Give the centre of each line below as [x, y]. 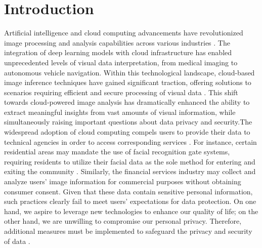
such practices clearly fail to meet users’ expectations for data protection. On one [130, 201]
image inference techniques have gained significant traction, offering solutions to [128, 82]
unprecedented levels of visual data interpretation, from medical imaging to [121, 62]
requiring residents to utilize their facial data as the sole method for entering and [130, 161]
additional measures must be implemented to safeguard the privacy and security [128, 231]
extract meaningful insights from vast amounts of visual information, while [120, 112]
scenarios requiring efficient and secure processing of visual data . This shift [121, 92]
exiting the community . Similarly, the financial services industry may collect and [130, 171]
